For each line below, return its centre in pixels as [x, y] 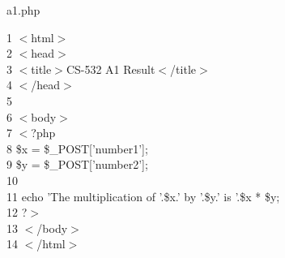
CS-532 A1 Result [111, 69]
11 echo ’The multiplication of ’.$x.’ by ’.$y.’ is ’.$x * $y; [143, 196]
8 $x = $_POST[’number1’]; [77, 148]
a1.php [23, 10]
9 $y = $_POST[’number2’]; [77, 164]
